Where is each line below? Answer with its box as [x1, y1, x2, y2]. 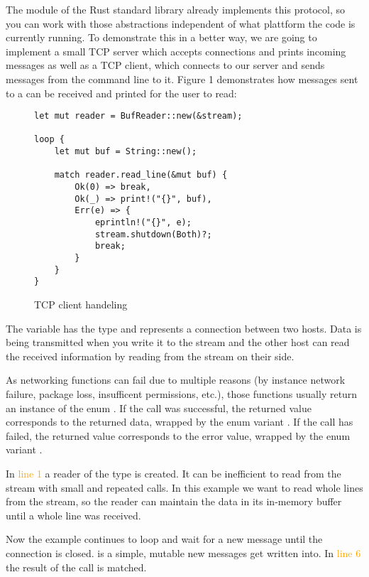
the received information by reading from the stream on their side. [6, 348, 294, 363]
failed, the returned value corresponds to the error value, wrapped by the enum [6, 428, 351, 443]
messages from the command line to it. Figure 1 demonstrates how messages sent [6, 71, 358, 86]
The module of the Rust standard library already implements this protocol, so [6, 2, 345, 16]
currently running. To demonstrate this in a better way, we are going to [6, 30, 317, 45]
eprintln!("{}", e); [94, 217, 192, 228]
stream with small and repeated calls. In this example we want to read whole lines [6, 480, 363, 495]
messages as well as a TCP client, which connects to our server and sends [6, 58, 325, 72]
